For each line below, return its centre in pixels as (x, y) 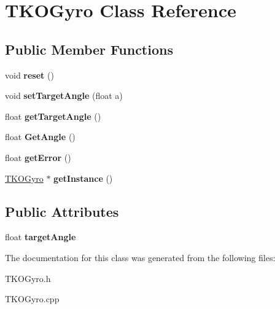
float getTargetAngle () (53, 116)
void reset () (29, 75)
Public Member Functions (89, 49)
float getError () (38, 157)
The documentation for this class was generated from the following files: (140, 257)
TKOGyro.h (28, 278)
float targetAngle (41, 237)
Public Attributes (62, 211)
